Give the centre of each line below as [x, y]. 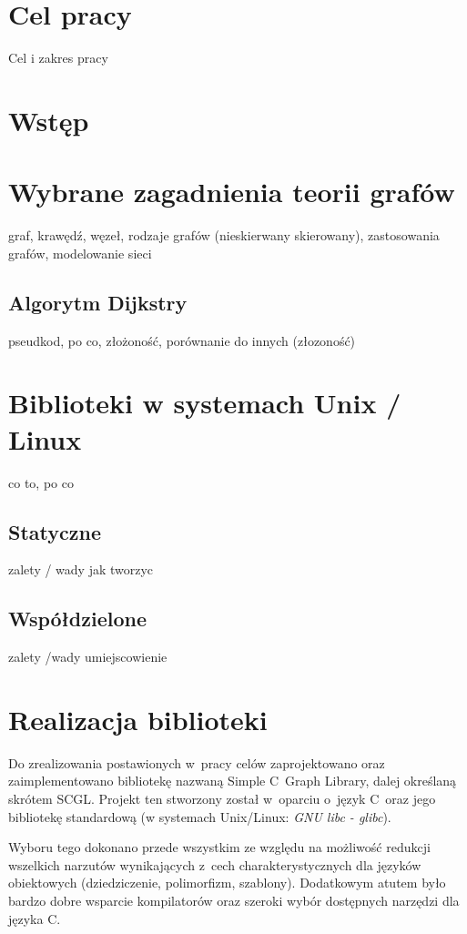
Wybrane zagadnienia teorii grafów [232, 192]
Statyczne [55, 531]
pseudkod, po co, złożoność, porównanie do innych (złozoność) [182, 340]
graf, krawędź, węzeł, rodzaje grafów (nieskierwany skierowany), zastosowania [224, 235]
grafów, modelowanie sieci [80, 253]
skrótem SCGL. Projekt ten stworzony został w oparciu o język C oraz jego [222, 799]
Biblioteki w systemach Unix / [205, 403]
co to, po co [41, 482]
